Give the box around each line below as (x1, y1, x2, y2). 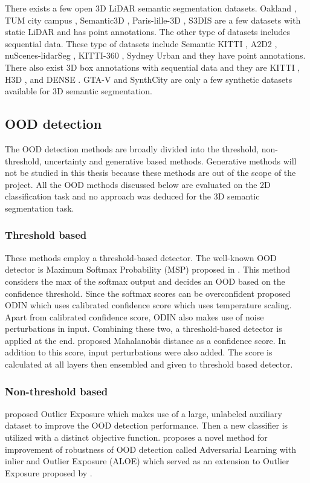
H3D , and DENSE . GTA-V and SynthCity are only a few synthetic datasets (5, 73, 292, 85)
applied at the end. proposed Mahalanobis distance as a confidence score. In (5, 334, 286, 346)
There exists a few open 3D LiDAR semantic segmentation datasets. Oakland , (5, 2, 297, 14)
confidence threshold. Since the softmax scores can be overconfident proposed (5, 287, 291, 299)
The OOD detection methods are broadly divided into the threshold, (5, 142, 259, 155)
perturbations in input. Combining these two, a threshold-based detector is (5, 322, 282, 335)
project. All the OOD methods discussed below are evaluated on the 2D (5, 178, 271, 190)
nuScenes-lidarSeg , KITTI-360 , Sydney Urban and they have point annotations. (5, 49, 306, 62)
